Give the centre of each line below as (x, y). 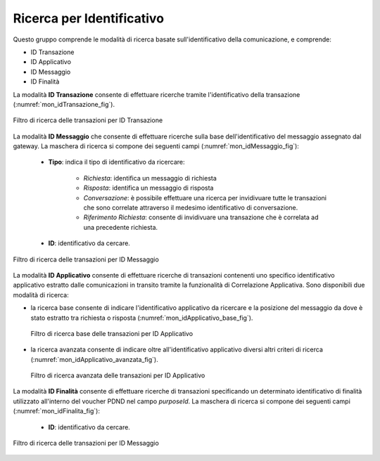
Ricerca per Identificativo (89, 18)
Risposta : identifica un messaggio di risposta (148, 188)
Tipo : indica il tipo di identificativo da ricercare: (117, 162)
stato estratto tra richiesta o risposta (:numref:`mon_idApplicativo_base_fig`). (142, 318)
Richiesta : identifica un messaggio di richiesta (150, 178)
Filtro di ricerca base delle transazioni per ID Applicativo (112, 333)
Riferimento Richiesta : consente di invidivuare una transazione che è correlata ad (201, 217)
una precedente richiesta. (121, 227)
